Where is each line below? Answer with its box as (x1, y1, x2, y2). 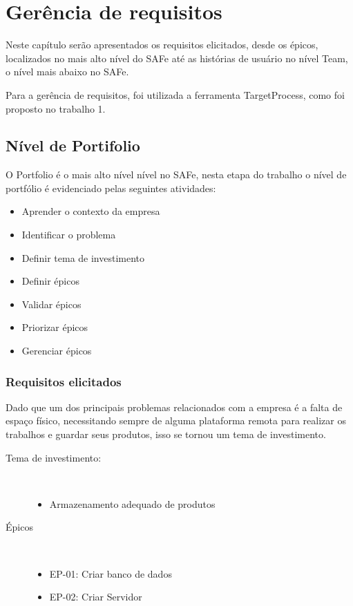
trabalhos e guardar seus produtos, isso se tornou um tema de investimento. (6, 427, 326, 442)
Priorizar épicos (21, 320, 88, 334)
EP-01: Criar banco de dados (49, 566, 172, 580)
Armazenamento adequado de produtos (49, 496, 216, 511)
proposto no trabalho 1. (6, 101, 106, 115)
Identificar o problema (21, 227, 116, 242)
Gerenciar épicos (21, 343, 92, 358)
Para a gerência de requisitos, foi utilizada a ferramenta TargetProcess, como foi (6, 87, 345, 102)
